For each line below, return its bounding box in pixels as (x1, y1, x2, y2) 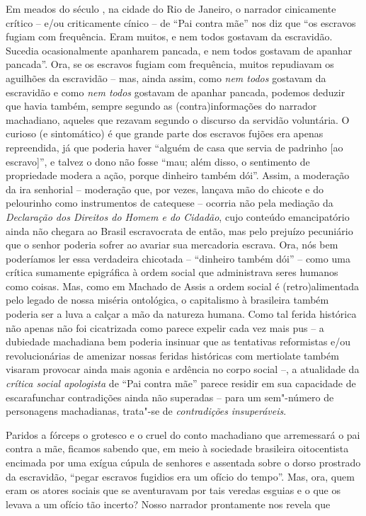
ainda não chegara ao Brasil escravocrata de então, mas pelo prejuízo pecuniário (6, 223, 353, 238)
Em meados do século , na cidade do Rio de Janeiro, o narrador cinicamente (6, 1, 336, 16)
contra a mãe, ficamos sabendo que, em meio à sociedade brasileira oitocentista (6, 441, 349, 456)
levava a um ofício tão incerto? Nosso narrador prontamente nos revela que (6, 496, 331, 511)
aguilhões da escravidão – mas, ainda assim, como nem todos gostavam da (6, 70, 326, 85)
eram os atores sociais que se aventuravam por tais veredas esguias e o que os (6, 483, 341, 498)
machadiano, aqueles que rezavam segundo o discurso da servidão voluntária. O (6, 112, 350, 127)
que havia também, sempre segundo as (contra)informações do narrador (6, 98, 317, 113)
